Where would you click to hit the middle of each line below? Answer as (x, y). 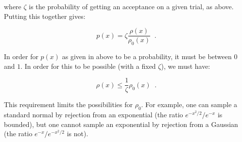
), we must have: (186, 66)
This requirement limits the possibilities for (68, 104)
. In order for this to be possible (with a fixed (88, 66)
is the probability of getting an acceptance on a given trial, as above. (131, 6)
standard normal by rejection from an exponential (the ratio (94, 115)
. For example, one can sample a (189, 104)
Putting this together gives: (45, 16)
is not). (78, 134)
